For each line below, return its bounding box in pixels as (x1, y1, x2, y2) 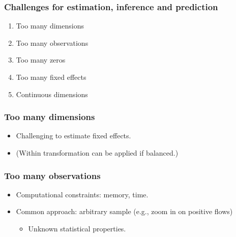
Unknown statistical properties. (28, 223, 126, 233)
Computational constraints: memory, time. (16, 189, 149, 199)
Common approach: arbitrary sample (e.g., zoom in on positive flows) (16, 206, 233, 217)
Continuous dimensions (16, 88, 88, 99)
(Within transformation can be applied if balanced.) (16, 147, 179, 158)
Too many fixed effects (16, 72, 86, 82)
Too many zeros (16, 54, 66, 65)
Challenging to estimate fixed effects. (16, 130, 131, 141)
